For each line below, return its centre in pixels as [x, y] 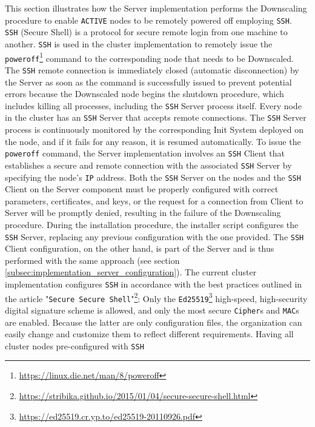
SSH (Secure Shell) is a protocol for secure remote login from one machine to [146, 32]
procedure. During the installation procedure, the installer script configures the [152, 224]
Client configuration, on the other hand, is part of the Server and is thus [140, 248]
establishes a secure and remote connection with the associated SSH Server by [148, 165]
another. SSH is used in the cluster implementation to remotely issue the [139, 43]
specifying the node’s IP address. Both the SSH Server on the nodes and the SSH [153, 177]
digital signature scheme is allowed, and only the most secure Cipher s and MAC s [152, 310]
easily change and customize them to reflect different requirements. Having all [149, 334]
